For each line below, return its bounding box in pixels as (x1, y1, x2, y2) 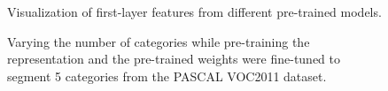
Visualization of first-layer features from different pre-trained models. (7, 3, 382, 20)
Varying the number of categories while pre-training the (7, 32, 310, 50)
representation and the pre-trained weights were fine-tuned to (7, 49, 341, 68)
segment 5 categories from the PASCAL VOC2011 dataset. (7, 66, 327, 85)
